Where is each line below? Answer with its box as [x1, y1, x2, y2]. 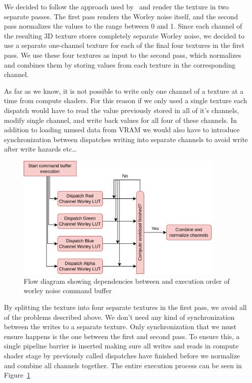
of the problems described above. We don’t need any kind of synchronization [4, 311, 235, 322]
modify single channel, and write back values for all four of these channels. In [4, 115, 237, 125]
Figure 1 [4, 370, 31, 380]
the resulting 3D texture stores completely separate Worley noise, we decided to [4, 30, 245, 40]
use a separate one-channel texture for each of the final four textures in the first [4, 40, 245, 50]
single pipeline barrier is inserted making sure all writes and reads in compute [4, 341, 239, 351]
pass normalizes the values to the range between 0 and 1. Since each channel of [4, 21, 242, 31]
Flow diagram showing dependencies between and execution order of [24, 275, 230, 286]
